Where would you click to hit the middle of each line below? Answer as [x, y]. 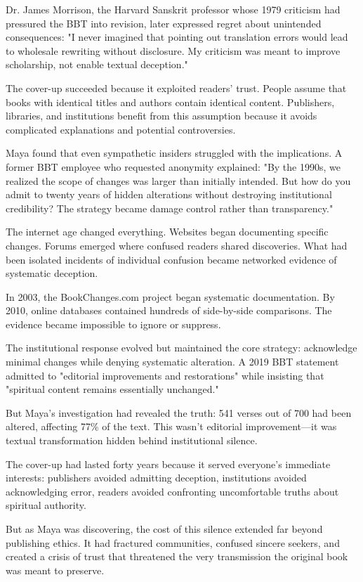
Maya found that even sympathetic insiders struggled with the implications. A [174, 153]
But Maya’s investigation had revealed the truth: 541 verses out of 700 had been [179, 412]
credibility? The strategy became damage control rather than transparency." [170, 208]
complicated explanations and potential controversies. [121, 129]
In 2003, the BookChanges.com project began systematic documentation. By [170, 296]
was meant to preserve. [55, 570]
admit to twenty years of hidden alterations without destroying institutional [169, 194]
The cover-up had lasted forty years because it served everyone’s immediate [168, 464]
